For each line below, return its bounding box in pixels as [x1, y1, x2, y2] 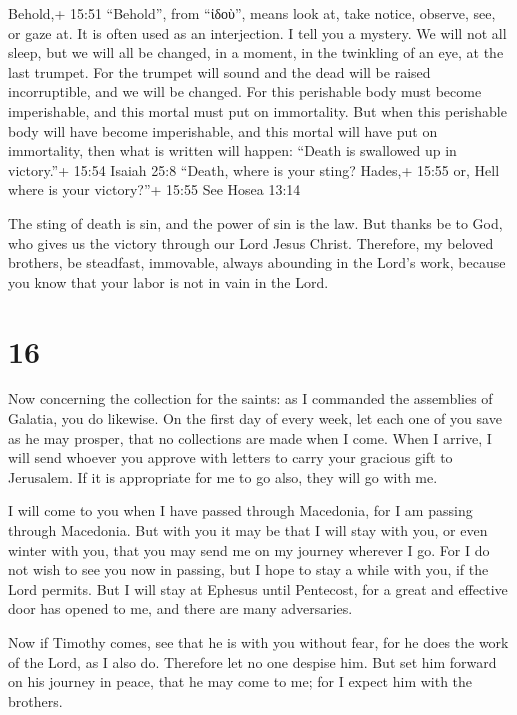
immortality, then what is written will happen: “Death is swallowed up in [8, 140, 457, 161]
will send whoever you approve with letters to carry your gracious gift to [8, 447, 453, 468]
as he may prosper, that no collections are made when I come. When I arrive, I [8, 427, 492, 448]
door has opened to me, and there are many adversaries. [8, 598, 353, 619]
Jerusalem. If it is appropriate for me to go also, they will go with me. [8, 466, 438, 487]
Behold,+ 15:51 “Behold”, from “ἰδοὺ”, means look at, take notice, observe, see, [8, 3, 496, 23]
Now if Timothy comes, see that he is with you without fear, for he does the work [8, 631, 509, 652]
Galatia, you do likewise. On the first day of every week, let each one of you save [8, 408, 502, 429]
